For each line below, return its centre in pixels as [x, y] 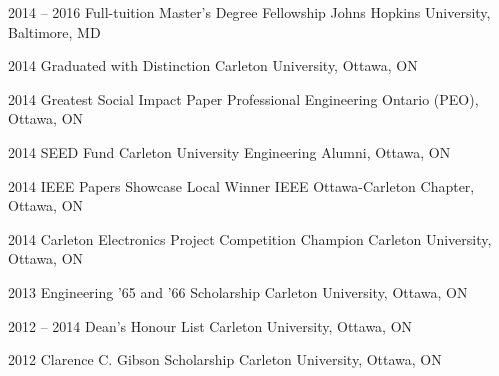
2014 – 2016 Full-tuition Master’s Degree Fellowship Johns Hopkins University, [249, 12]
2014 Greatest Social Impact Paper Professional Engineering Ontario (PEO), [243, 98]
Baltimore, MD [54, 31]
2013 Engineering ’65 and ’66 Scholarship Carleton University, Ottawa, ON [238, 291]
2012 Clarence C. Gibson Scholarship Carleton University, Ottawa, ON [225, 359]
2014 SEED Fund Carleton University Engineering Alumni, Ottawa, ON [229, 151]
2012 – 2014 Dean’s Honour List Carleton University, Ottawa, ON [210, 325]
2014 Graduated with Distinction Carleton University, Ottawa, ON [213, 65]
